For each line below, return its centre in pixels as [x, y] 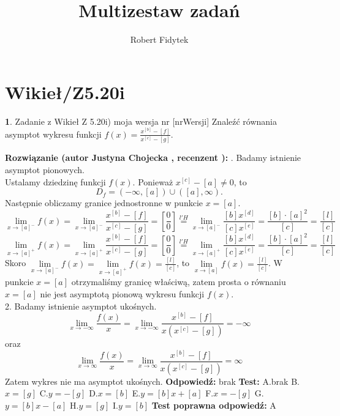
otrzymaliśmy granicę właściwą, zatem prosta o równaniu [179, 282]
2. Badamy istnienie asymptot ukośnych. [81, 306]
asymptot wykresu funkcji [53, 134]
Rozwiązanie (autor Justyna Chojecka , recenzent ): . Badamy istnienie [153, 158]
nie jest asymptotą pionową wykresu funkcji [122, 294]
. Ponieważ [153, 181]
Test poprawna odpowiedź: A [214, 405]
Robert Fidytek [159, 39]
